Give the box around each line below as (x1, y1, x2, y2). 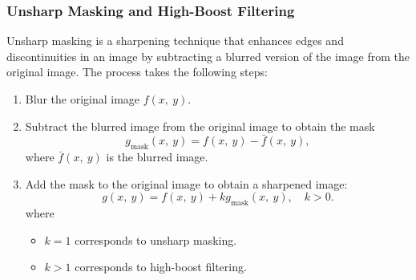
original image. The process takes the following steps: (6, 63, 268, 80)
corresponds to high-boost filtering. (75, 258, 247, 275)
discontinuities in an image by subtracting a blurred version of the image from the (6, 47, 410, 64)
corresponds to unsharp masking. (75, 231, 237, 248)
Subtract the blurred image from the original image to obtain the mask (25, 117, 375, 134)
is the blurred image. (106, 148, 208, 165)
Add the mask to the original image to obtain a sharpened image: (25, 175, 348, 192)
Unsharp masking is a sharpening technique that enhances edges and (6, 32, 344, 49)
